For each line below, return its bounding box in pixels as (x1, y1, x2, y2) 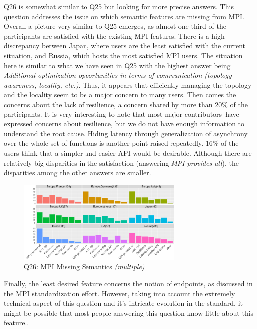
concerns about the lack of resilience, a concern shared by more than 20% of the (4, 99, 248, 109)
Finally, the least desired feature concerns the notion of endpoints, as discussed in (4, 278, 253, 289)
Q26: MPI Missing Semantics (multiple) (24, 261, 145, 272)
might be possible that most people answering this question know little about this (4, 307, 254, 318)
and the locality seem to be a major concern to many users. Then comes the (4, 89, 236, 100)
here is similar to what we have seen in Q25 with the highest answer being (4, 60, 231, 70)
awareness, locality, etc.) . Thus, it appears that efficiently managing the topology (4, 79, 252, 90)
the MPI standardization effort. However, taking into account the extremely (4, 288, 235, 298)
